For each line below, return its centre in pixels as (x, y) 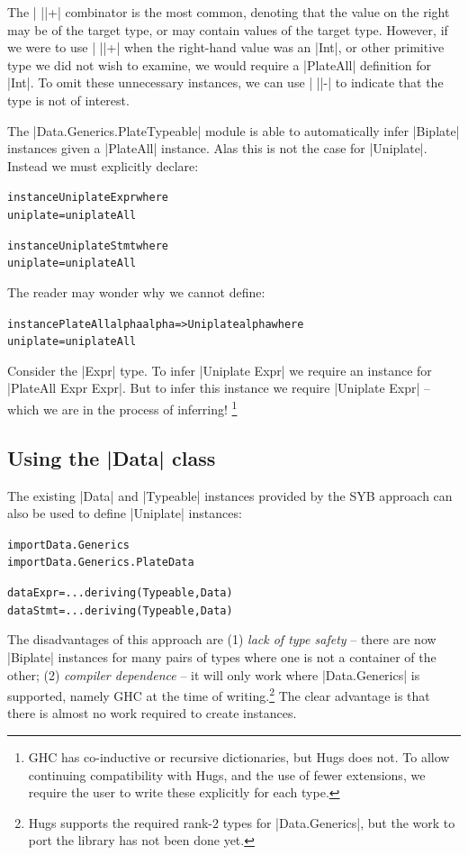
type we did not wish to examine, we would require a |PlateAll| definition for (219, 64)
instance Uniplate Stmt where (88, 246)
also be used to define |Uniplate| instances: (125, 513)
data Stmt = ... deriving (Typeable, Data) (120, 610)
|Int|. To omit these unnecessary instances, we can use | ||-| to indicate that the (225, 82)
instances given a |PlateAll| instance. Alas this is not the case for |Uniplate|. (217, 148)
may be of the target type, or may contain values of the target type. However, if (228, 29)
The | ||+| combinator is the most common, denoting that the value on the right (229, 12)
